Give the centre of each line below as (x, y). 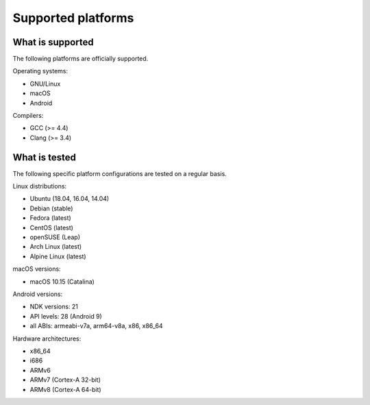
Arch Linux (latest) (56, 247)
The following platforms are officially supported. (81, 59)
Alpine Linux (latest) (58, 256)
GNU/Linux (45, 84)
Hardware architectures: (47, 339)
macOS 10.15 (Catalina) (62, 282)
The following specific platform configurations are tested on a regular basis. (120, 173)
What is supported (53, 42)
